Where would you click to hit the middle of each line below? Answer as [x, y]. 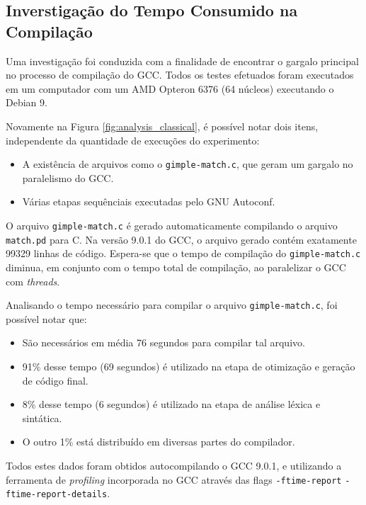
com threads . [33, 281]
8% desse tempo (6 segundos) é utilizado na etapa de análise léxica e [171, 404]
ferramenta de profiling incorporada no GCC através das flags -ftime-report [174, 479]
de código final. [55, 380]
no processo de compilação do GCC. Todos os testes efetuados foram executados [180, 75]
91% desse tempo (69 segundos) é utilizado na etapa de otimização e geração [189, 366]
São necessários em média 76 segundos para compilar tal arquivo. [164, 342]
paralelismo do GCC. [68, 177]
